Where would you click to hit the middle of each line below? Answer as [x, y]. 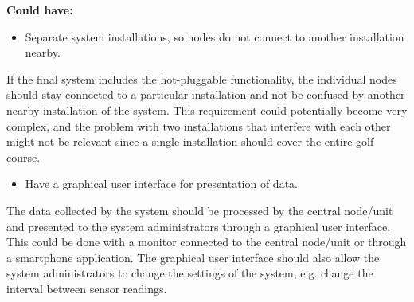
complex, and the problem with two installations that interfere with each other [199, 126]
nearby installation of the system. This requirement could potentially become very [207, 110]
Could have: [40, 10]
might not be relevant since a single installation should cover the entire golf [190, 141]
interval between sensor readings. [87, 288]
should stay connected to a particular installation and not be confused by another [206, 94]
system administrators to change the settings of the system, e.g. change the [190, 273]
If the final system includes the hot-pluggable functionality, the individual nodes [202, 78]
